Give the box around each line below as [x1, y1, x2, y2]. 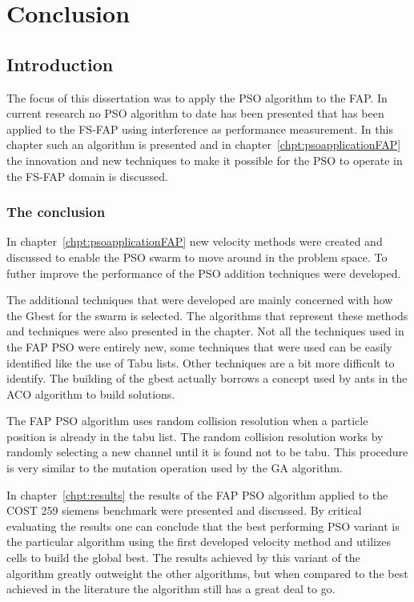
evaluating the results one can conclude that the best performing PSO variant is [6, 517, 400, 534]
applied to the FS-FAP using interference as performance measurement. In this [6, 120, 393, 137]
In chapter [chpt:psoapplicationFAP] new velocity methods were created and [6, 233, 383, 250]
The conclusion [6, 202, 106, 222]
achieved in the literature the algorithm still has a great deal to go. [6, 580, 336, 597]
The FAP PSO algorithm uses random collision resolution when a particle [6, 412, 368, 429]
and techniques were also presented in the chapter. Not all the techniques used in [6, 323, 404, 339]
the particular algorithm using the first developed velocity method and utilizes [6, 533, 391, 550]
